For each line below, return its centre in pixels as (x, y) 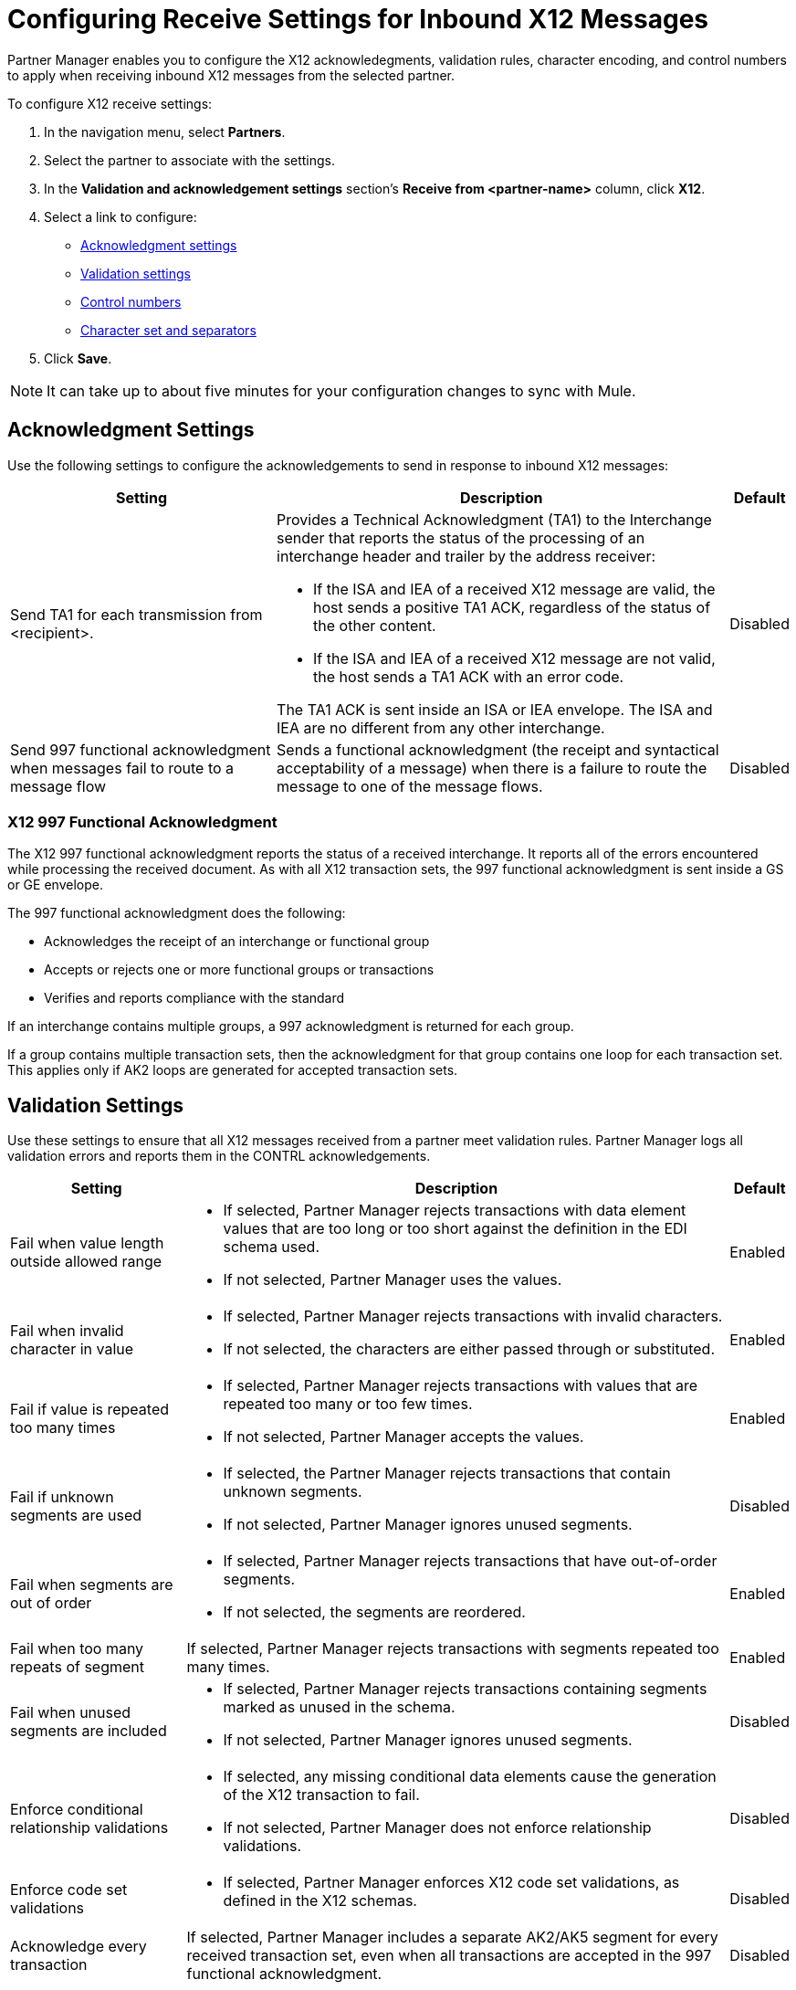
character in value (72, 1349)
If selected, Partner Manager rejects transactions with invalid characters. (473, 1316)
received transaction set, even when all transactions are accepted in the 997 (449, 1956)
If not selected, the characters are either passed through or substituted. (469, 1349)
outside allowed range (86, 1262)
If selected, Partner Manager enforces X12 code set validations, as (451, 1883)
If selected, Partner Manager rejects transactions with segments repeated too (453, 1649)
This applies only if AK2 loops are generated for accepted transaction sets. (233, 1070)
